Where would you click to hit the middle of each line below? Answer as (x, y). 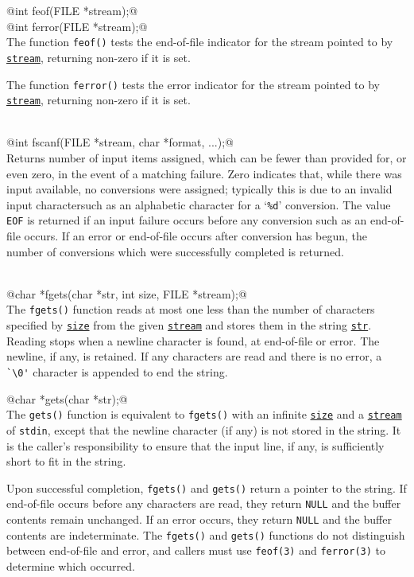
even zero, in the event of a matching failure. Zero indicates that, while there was (204, 173)
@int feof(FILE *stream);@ (72, 10)
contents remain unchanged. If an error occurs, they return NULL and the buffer (199, 519)
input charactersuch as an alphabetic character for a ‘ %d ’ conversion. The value (199, 204)
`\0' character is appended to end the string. (117, 371)
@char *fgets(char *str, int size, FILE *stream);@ (127, 293)
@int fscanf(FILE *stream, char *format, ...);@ (120, 142)
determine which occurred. (71, 566)
